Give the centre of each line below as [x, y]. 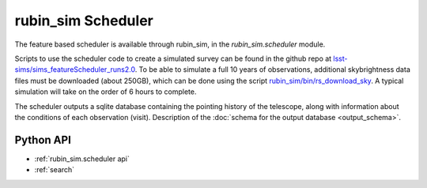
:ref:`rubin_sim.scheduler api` [82, 159]
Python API [43, 139]
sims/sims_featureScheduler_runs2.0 [75, 70]
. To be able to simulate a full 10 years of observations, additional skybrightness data [272, 70]
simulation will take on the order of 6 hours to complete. [106, 92]
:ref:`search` [55, 170]
